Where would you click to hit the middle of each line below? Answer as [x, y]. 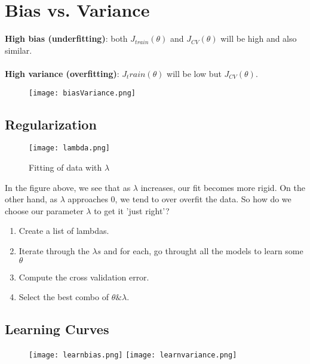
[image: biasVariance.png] [82, 93]
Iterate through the [54, 250]
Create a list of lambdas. [64, 231]
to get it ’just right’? [132, 210]
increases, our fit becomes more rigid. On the [223, 187]
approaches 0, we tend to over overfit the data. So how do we [179, 199]
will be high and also [259, 38]
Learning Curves [57, 329]
